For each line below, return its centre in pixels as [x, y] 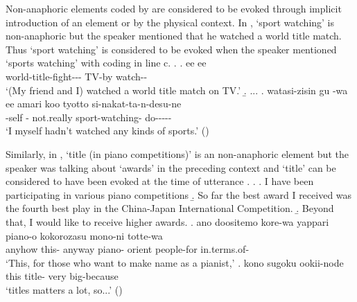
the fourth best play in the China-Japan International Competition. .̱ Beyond [170, 208]
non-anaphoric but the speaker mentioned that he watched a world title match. [174, 36]
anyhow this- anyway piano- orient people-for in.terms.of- [128, 249]
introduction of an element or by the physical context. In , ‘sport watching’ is [170, 22]
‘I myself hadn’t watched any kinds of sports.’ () [107, 131]
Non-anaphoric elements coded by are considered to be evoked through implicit [174, 8]
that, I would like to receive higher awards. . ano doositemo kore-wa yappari [167, 221]
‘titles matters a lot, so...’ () [64, 289]
